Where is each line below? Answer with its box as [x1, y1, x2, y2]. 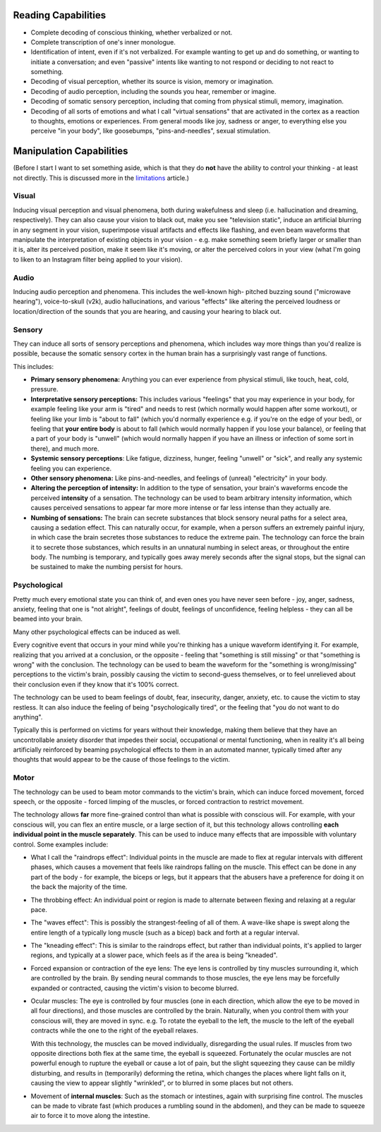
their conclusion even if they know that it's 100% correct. [13, 680, 179, 688]
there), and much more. [30, 444, 99, 453]
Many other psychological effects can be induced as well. [13, 628, 181, 636]
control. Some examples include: [13, 840, 109, 848]
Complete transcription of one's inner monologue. [30, 37, 176, 46]
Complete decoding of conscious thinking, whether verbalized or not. [30, 28, 233, 37]
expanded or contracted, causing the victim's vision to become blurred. [30, 984, 239, 992]
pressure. [30, 385, 59, 394]
